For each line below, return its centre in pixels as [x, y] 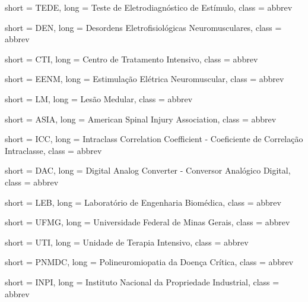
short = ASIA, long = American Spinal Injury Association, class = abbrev [141, 119]
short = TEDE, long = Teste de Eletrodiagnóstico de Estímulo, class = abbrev [149, 7]
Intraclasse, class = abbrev [53, 150]
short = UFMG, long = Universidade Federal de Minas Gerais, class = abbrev [147, 222]
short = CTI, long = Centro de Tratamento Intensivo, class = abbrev [131, 59]
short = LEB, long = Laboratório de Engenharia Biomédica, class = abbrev [143, 202]
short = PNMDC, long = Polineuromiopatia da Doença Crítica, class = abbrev [149, 262]
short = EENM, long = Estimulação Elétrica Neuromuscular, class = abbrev [145, 79]
